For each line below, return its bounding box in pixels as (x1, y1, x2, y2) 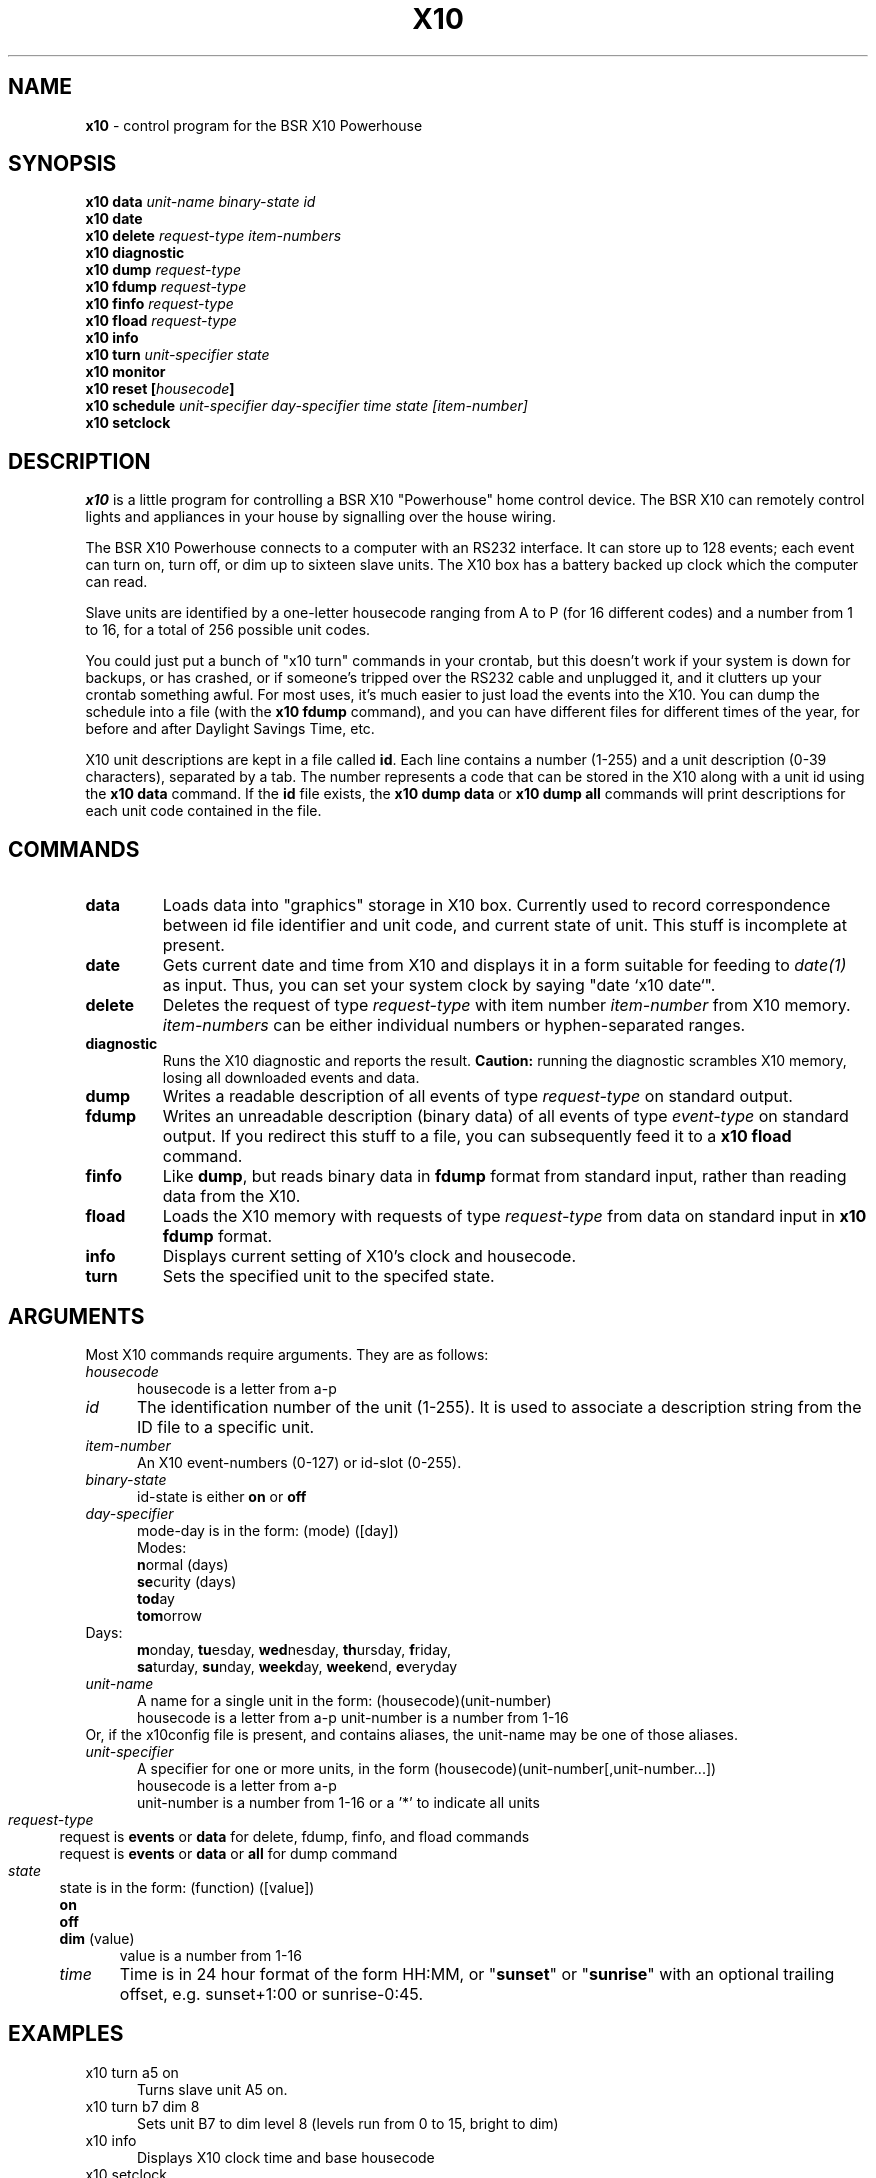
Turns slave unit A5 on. (137, 2080, 288, 2098)
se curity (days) (137, 1572, 237, 1590)
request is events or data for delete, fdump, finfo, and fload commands (59, 1827, 530, 1845)
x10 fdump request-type (85, 278, 247, 296)
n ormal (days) (137, 1555, 229, 1573)
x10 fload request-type (85, 312, 237, 330)
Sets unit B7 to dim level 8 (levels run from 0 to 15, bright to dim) (137, 2114, 559, 2132)
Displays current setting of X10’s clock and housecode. (162, 1246, 576, 1267)
